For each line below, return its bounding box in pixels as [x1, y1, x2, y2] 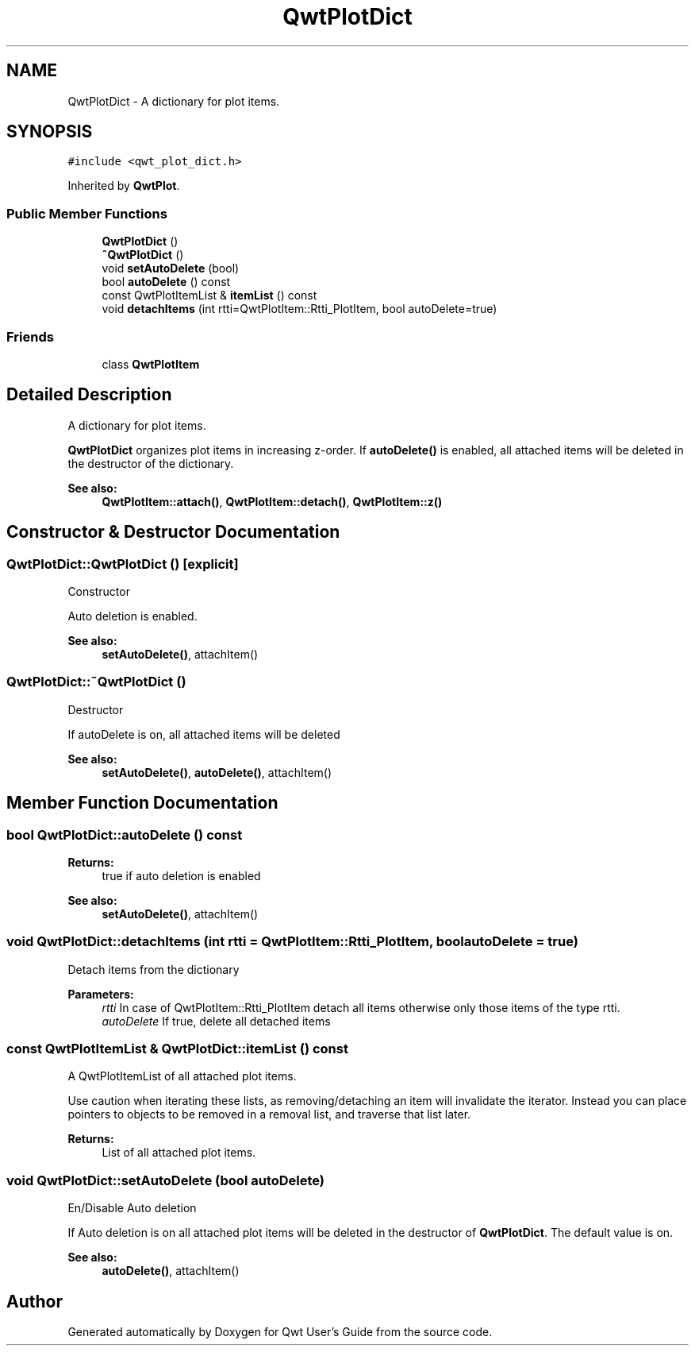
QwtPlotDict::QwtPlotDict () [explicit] [6, 555, 239, 572]
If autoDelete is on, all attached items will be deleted [67, 727, 340, 741]
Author [6, 1291, 63, 1311]
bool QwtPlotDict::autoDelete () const [6, 826, 243, 843]
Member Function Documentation [6, 793, 278, 813]
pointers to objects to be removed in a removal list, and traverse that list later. [67, 1107, 471, 1122]
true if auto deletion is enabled [102, 868, 261, 883]
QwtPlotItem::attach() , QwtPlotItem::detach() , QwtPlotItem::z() [102, 494, 443, 508]
